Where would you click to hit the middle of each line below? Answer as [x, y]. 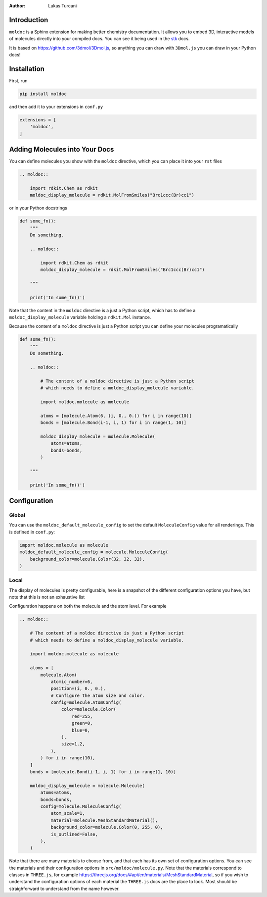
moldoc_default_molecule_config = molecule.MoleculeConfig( [94, 552]
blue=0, [81, 730]
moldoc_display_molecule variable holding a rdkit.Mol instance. [80, 317]
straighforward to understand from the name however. [64, 889]
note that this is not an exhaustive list [47, 597]
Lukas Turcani [63, 6]
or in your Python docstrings [38, 208]
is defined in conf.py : [32, 532]
